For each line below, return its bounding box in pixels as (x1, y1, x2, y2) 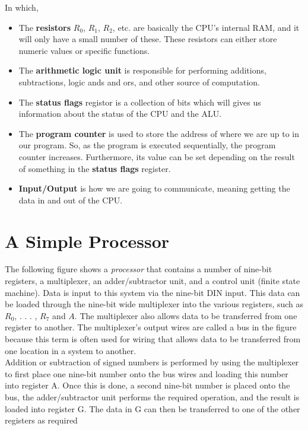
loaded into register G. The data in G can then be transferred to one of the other (5, 402, 300, 415)
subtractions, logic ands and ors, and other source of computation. (18, 75, 260, 88)
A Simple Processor (5, 228, 170, 253)
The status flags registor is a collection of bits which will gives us (18, 95, 261, 108)
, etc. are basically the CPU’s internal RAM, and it (112, 21, 300, 33)
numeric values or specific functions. (18, 44, 150, 56)
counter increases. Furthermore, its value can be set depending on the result (18, 150, 295, 163)
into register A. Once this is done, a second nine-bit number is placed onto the (5, 379, 290, 391)
